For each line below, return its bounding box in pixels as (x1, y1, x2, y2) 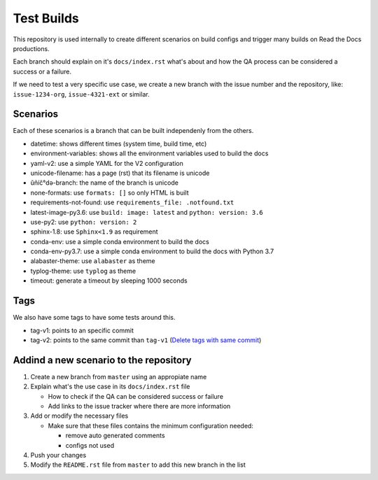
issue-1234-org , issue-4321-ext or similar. (13, 90, 150, 98)
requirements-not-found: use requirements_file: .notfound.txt (30, 198, 234, 206)
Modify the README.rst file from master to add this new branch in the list (30, 460, 246, 469)
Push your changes (30, 451, 87, 459)
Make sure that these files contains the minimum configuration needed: (48, 421, 253, 430)
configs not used (65, 441, 115, 449)
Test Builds (13, 10, 80, 26)
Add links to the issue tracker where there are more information (48, 402, 231, 411)
